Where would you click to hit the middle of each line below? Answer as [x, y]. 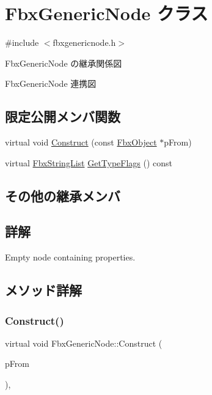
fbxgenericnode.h [84, 42]
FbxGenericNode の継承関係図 [64, 63]
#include [22, 42]
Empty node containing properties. [70, 257]
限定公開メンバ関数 [63, 116]
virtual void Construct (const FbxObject [81, 142]
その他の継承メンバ [63, 195]
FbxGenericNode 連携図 [51, 83]
